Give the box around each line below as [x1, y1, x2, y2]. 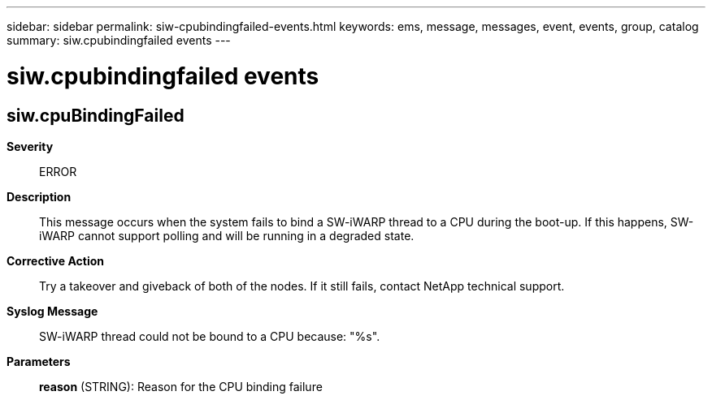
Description [7, 189, 72, 204]
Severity [7, 139, 54, 153]
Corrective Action [7, 253, 104, 268]
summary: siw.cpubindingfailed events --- [7, 33, 231, 47]
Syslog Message [7, 303, 98, 318]
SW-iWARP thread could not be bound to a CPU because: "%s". [39, 329, 380, 343]
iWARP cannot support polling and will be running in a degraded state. [39, 228, 415, 243]
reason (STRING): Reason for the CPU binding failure [39, 379, 323, 394]
